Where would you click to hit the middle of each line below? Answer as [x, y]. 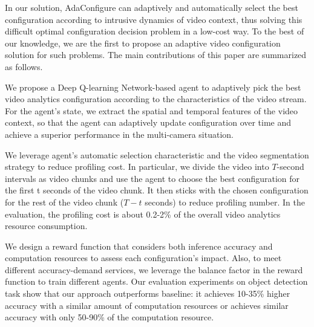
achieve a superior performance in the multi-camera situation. [119, 134]
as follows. [24, 66]
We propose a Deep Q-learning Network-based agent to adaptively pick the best [153, 87]
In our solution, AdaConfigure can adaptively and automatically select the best [152, 7]
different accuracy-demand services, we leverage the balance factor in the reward [154, 269]
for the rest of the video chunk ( [64, 202]
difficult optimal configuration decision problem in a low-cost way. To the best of [155, 31]
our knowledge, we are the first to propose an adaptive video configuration [143, 43]
